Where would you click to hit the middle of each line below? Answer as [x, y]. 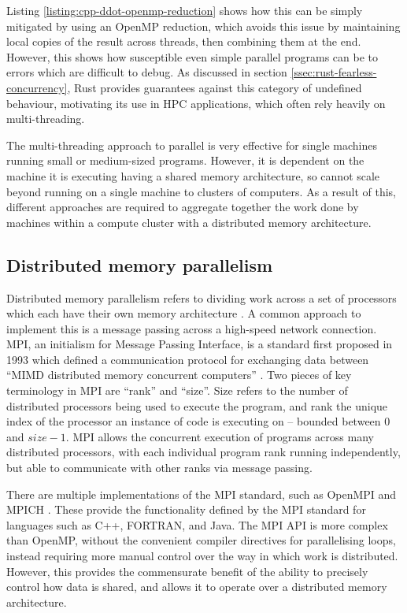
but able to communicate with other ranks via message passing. [159, 468]
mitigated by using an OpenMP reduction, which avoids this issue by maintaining [203, 26]
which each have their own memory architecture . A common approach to [184, 313]
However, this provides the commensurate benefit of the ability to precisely [187, 571]
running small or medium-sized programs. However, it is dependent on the [185, 160]
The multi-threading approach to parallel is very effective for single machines [192, 145]
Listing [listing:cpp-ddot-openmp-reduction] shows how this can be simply [185, 10]
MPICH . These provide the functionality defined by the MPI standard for [186, 509]
